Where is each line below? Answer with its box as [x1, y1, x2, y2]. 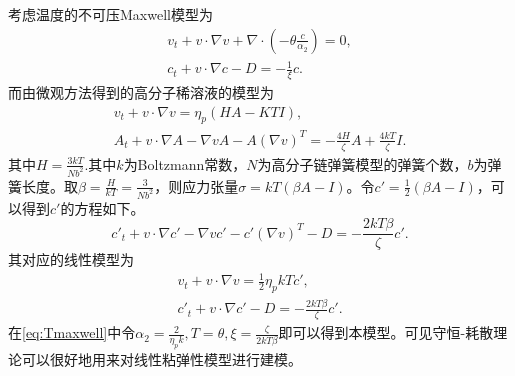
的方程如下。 [60, 197, 145, 218]
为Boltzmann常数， [123, 153, 247, 174]
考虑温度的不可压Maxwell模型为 [8, 4, 213, 24]
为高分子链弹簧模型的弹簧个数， [257, 153, 468, 174]
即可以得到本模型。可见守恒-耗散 [278, 322, 494, 343]
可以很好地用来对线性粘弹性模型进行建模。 [21, 349, 302, 370]
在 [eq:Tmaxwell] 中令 [8, 322, 136, 343]
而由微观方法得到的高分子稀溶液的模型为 [8, 82, 274, 102]
